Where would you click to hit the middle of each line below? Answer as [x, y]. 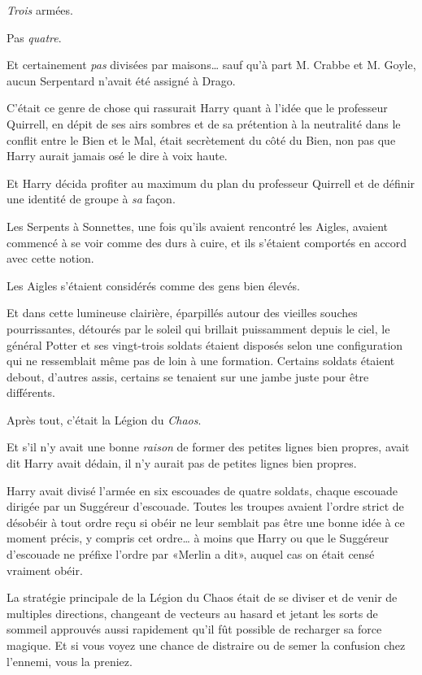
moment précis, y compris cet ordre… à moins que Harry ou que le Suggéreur [198, 538]
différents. [31, 392]
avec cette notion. [50, 258]
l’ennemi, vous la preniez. [70, 661]
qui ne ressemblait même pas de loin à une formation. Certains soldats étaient [201, 361]
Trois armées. [40, 10]
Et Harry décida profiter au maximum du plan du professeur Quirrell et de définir [211, 183]
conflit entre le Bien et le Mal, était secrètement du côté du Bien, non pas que [201, 139]
